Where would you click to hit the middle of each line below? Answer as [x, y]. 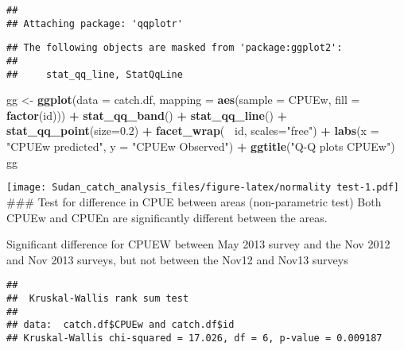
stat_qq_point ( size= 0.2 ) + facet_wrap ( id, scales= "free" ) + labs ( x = [193, 131]
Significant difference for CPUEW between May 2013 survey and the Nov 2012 [198, 244]
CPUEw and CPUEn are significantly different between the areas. [167, 217]
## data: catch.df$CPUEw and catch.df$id [120, 325]
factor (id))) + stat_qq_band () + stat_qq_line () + [147, 115]
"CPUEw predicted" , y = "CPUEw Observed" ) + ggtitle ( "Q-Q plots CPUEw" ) [201, 146]
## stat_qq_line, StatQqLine [95, 74]
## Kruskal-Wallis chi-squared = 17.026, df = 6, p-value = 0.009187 [194, 338]
